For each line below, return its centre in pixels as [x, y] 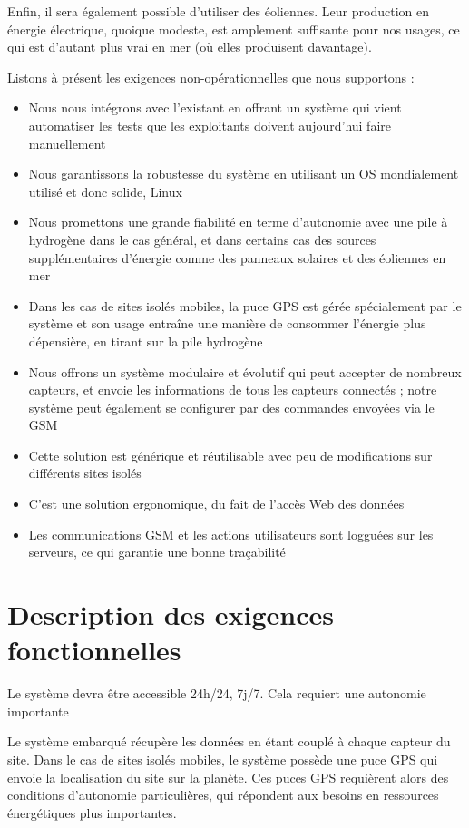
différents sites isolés [85, 473]
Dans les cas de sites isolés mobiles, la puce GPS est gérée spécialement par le [245, 305]
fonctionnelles [94, 650]
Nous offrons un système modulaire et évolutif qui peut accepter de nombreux [245, 371]
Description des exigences [171, 614]
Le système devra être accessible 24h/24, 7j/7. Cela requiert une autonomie [217, 693]
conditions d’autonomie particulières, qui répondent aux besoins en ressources [223, 795]
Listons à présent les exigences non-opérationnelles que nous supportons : [211, 77]
